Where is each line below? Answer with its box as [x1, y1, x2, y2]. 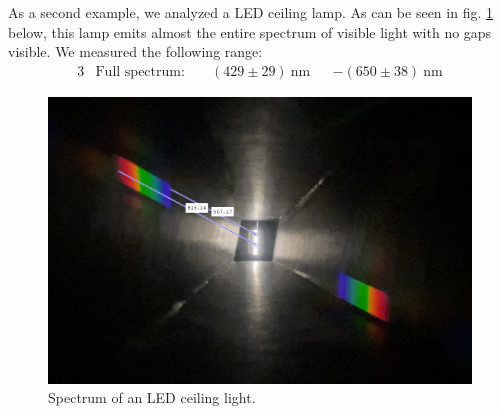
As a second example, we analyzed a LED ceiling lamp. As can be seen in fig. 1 [8, 2, 493, 22]
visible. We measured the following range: [8, 41, 263, 62]
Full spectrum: [95, 64, 185, 79]
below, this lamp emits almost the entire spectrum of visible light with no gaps [8, 21, 492, 42]
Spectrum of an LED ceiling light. [48, 387, 256, 408]
